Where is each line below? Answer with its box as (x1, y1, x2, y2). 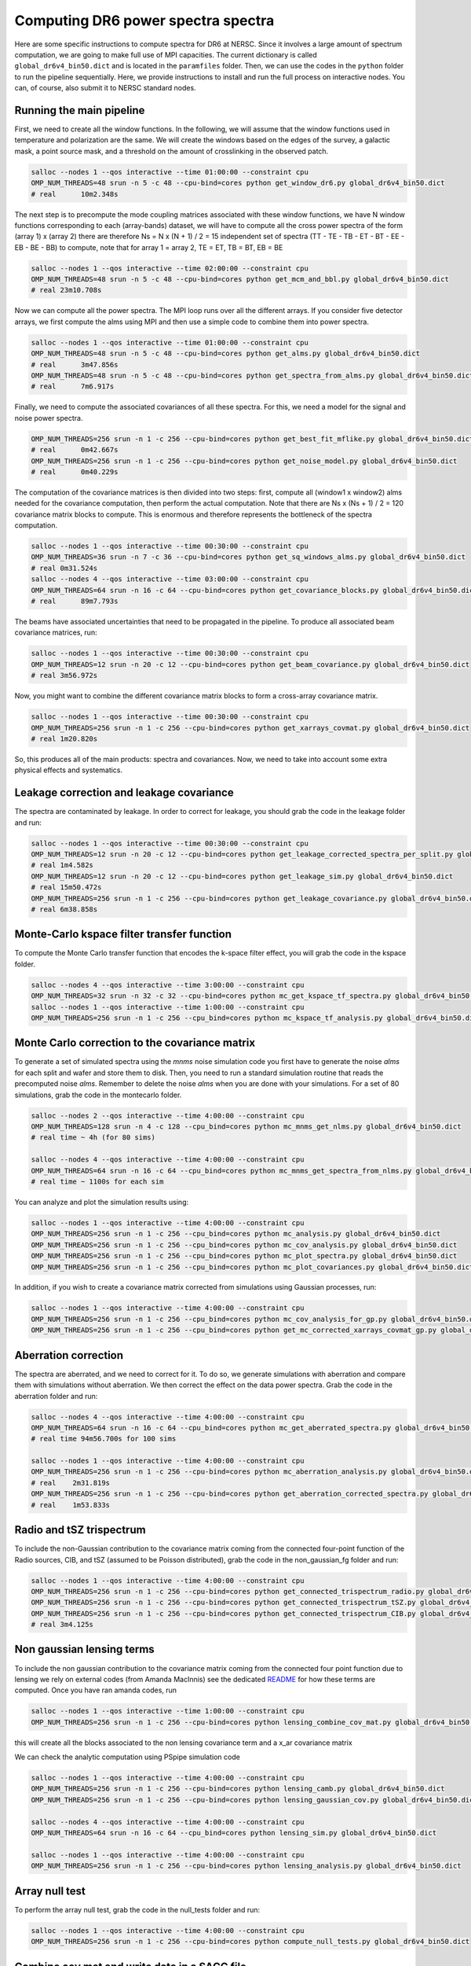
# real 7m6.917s (31, 382, 115, 391)
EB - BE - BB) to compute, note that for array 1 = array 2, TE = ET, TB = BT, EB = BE (14, 242, 283, 252)
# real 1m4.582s (31, 861, 94, 870)
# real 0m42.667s (31, 445, 119, 455)
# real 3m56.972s (31, 671, 98, 680)
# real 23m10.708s (31, 285, 102, 295)
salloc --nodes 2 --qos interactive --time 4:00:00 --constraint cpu (31, 1111, 305, 1120)
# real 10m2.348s (31, 190, 119, 198)
